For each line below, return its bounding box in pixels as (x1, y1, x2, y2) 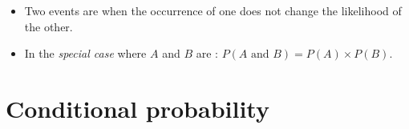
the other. (24, 18, 73, 34)
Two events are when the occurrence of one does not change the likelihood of (24, 2, 402, 18)
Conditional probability (6, 91, 269, 124)
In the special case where (24, 45, 147, 62)
